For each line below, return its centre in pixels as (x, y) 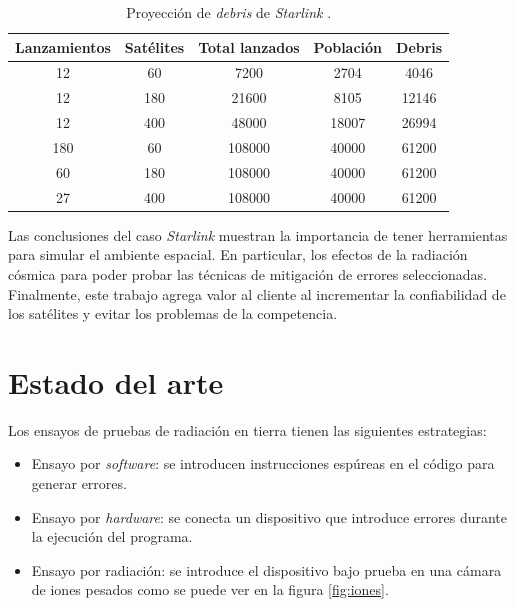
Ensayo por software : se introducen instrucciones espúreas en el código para (263, 463)
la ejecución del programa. (112, 536)
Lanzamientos (63, 46)
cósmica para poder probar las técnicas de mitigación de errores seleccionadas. (248, 273)
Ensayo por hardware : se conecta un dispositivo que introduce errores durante (269, 516)
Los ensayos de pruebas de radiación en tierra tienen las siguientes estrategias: (247, 429)
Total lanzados (249, 46)
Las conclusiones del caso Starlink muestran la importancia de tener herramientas (258, 234)
